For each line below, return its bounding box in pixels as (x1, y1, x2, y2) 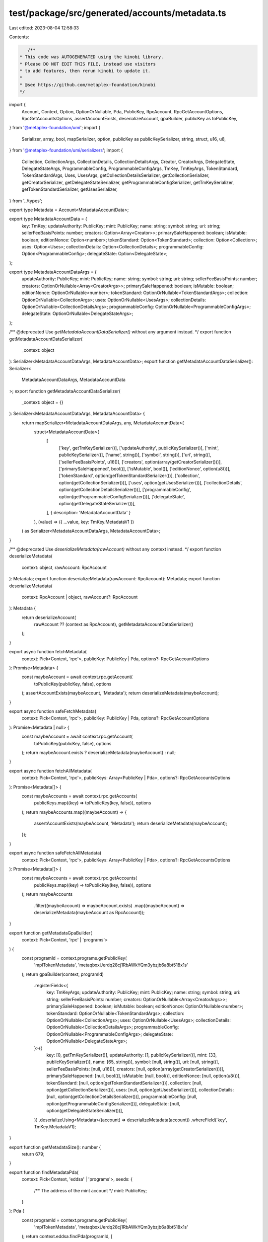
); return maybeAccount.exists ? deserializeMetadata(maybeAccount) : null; (21, 749, 176, 755)
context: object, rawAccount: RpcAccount (21, 564, 107, 570)
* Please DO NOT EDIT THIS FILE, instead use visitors (19, 61, 156, 67)
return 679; (21, 1151, 45, 1157)
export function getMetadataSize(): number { (9, 1144, 101, 1150)
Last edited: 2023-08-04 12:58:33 (9, 25, 79, 31)
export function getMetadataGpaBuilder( (9, 930, 92, 936)
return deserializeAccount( (21, 614, 76, 621)
